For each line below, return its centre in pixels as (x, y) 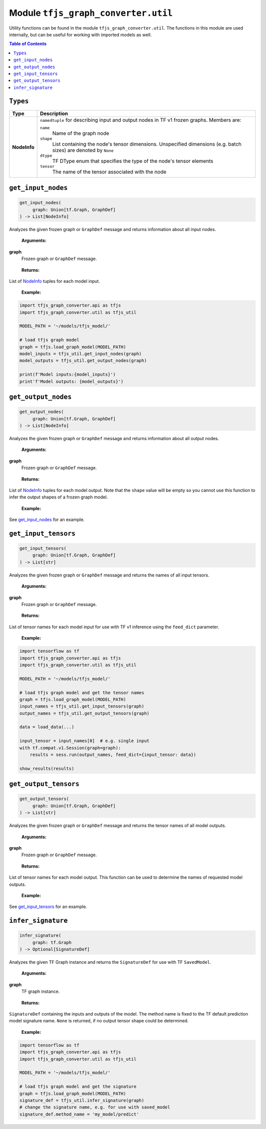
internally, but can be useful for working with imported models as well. (81, 35)
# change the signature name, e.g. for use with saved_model (95, 1107)
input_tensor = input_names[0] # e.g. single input (84, 741)
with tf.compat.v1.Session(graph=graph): (70, 748)
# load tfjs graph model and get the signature (78, 1087)
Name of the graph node (81, 133)
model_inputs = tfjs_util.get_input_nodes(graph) (81, 354)
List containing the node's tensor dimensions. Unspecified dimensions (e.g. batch (147, 144)
